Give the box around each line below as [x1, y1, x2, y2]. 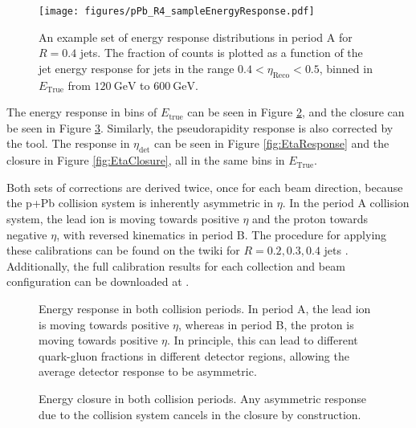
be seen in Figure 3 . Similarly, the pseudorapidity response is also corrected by [6, 119, 394, 136]
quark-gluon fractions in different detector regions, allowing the [39, 347, 349, 364]
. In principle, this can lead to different [167, 332, 358, 349]
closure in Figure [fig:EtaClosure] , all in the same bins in [6, 152, 285, 169]
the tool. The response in [6, 135, 130, 152]
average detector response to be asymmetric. [39, 363, 257, 380]
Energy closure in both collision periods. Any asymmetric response [39, 389, 367, 406]
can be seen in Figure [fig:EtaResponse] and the [154, 135, 389, 152]
